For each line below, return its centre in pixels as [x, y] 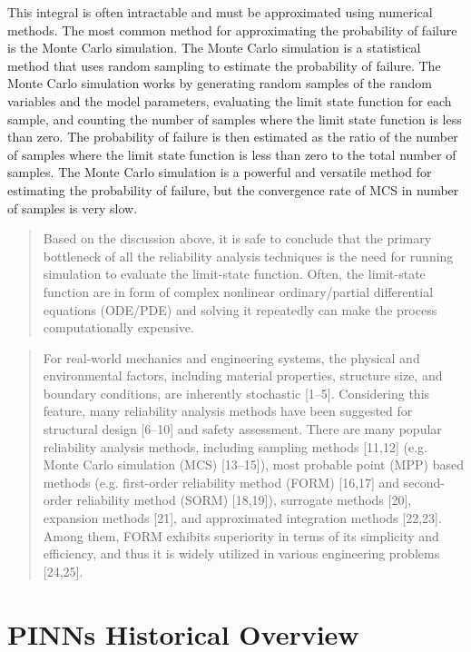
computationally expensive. [118, 327]
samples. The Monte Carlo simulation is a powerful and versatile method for [220, 172]
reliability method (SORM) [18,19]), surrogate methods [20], [244, 500]
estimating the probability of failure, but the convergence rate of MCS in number [233, 189]
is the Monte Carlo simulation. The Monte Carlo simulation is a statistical [214, 48]
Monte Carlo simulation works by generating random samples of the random [220, 83]
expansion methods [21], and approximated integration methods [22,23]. [242, 518]
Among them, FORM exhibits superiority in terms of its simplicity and [241, 535]
